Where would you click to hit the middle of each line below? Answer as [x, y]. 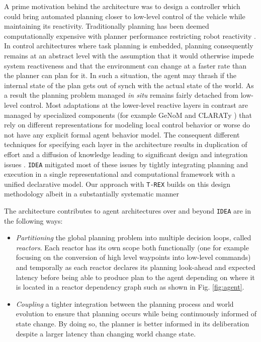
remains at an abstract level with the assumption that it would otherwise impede [129, 55]
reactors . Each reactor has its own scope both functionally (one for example [132, 247]
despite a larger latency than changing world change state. [106, 333]
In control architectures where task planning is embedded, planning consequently [129, 46]
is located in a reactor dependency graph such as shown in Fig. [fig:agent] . [130, 287]
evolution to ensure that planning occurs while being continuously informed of [136, 314]
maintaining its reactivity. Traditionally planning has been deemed [107, 26]
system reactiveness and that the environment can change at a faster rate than [125, 65]
